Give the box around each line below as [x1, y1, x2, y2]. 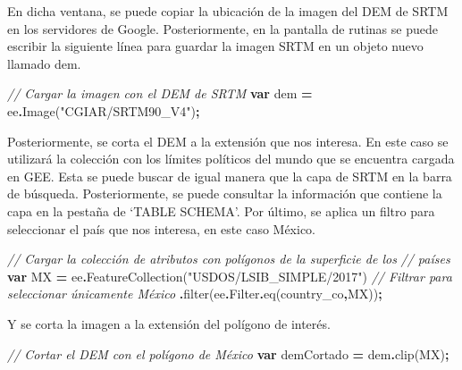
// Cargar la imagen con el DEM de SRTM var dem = [7, 84, 313, 103]
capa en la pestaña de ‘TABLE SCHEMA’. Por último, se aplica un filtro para [7, 201, 435, 220]
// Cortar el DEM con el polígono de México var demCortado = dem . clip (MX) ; [7, 344, 449, 363]
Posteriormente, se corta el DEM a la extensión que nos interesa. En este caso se [7, 131, 449, 150]
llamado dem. [7, 54, 81, 72]
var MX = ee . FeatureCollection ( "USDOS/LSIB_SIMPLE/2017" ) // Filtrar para [7, 266, 452, 285]
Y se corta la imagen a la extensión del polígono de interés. [7, 314, 331, 332]
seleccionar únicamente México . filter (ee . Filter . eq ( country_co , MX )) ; [7, 284, 382, 303]
